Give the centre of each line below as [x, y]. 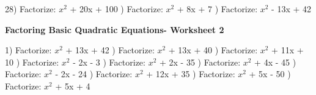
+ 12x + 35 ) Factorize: [191, 74]
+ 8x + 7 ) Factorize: [217, 9]
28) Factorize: [31, 9]
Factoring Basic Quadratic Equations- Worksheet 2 [115, 29]
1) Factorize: [28, 50]
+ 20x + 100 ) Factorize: [116, 9]
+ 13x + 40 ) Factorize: [213, 50]
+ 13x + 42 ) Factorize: [110, 50]
